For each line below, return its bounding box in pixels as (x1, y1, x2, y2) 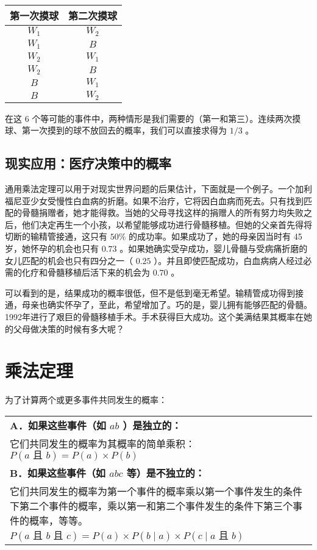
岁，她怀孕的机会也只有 (5, 241, 99, 254)
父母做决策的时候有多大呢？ (13, 322, 124, 335)
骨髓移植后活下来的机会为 (47, 266, 150, 279)
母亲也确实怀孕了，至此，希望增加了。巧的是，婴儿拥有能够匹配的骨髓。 (21, 298, 312, 311)
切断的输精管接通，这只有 (5, 230, 107, 243)
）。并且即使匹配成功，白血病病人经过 (154, 254, 304, 266)
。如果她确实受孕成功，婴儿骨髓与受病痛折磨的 (119, 241, 308, 254)
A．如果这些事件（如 (10, 418, 106, 432)
